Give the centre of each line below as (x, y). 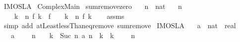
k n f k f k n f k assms (69, 16)
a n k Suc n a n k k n (73, 35)
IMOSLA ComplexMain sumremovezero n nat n (93, 6)
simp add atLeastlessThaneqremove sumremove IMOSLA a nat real (120, 25)
